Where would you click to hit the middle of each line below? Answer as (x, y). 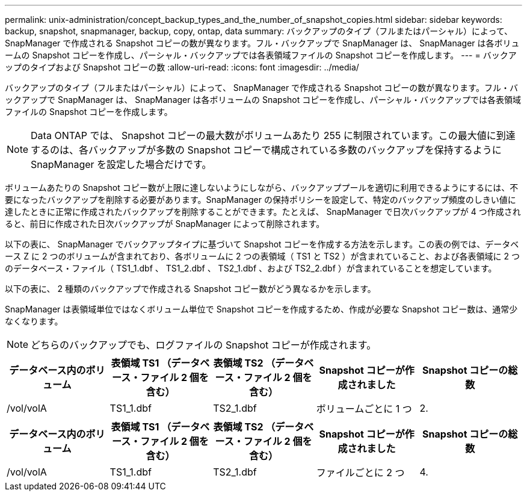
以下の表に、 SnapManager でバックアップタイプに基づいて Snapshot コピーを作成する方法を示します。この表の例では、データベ (262, 244)
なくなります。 (34, 321)
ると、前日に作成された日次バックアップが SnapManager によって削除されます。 (165, 224)
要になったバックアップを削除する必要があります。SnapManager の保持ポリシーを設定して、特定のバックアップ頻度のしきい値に (260, 200)
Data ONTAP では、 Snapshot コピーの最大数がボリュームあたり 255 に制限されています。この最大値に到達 (273, 135)
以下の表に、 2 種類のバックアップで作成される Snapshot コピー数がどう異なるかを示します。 (190, 289)
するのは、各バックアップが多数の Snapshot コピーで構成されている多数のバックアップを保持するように (266, 150)
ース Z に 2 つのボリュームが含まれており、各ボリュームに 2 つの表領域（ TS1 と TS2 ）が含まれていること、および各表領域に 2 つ (263, 256)
